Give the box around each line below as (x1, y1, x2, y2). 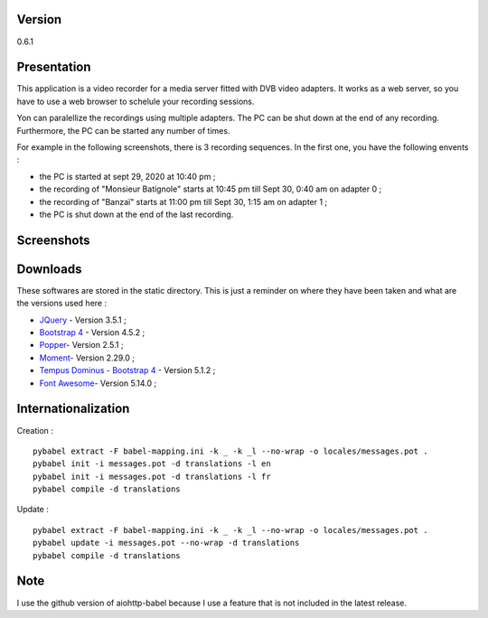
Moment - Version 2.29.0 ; (39, 352, 136, 363)
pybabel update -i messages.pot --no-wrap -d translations (33, 538, 300, 548)
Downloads (16, 261, 82, 276)
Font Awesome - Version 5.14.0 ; (39, 378, 157, 389)
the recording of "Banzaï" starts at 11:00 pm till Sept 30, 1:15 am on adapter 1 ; (39, 196, 328, 207)
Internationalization (16, 401, 130, 417)
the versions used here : (16, 298, 108, 309)
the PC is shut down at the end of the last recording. (39, 209, 234, 220)
